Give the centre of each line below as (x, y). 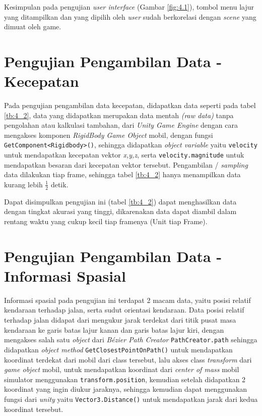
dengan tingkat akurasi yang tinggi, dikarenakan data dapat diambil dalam (120, 211)
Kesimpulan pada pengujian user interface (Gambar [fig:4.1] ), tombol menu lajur (129, 7)
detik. (59, 184)
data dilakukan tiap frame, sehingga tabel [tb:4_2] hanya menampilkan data (122, 174)
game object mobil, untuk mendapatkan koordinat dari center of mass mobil (122, 369)
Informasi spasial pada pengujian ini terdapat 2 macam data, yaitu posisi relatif (127, 300)
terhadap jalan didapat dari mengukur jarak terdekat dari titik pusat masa (120, 320)
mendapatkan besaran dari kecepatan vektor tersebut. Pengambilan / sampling (126, 164)
